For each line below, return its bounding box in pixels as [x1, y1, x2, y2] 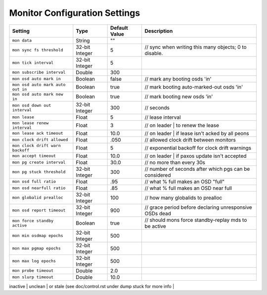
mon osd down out [12, 102, 51, 108]
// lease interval [144, 114, 181, 121]
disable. [144, 49, 163, 56]
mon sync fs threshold [12, 48, 64, 53]
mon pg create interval [12, 160, 66, 165]
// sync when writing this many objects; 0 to [144, 44, 247, 50]
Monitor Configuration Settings [9, 7, 140, 18]
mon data [12, 38, 32, 43]
